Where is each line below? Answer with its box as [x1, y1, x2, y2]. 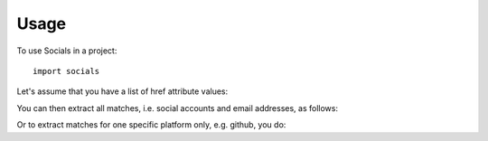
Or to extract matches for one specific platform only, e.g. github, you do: [16, 119, 286, 130]
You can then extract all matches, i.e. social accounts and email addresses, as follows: [16, 102, 339, 113]
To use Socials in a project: [16, 45, 117, 56]
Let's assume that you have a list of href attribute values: [16, 86, 229, 97]
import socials [33, 66, 100, 76]
